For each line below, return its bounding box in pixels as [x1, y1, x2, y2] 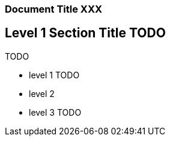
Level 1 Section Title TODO [5, 25, 166, 41]
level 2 [29, 88, 55, 99]
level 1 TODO [29, 69, 80, 80]
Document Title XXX [5, 3, 103, 15]
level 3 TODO [29, 107, 82, 117]
